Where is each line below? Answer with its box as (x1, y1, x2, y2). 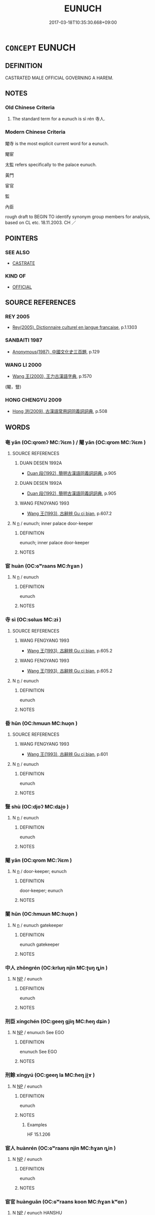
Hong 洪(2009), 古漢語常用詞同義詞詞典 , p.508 (12, 408, 108, 414)
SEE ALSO (5, 249, 30, 256)
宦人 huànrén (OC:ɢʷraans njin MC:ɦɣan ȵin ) (5, 1145, 116, 1152)
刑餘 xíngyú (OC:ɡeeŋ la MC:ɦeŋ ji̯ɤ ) (5, 1072, 95, 1079)
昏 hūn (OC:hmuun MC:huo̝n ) (5, 720, 78, 727)
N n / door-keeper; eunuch (12, 868, 67, 874)
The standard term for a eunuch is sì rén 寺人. (12, 116, 105, 122)
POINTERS (5, 234, 39, 243)
